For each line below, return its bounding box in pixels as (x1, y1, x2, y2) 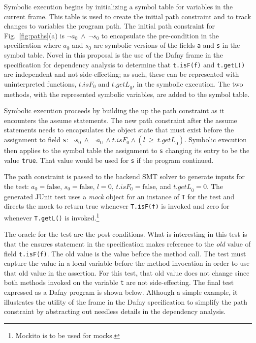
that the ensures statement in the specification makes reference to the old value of (4, 238, 251, 249)
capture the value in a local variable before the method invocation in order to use (4, 258, 250, 268)
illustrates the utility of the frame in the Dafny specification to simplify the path (4, 296, 248, 307)
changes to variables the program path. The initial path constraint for (4, 21, 215, 31)
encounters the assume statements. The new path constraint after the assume (4, 115, 237, 125)
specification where (4, 40, 61, 50)
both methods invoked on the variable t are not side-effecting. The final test (4, 277, 234, 287)
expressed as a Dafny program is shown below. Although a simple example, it (4, 287, 238, 297)
